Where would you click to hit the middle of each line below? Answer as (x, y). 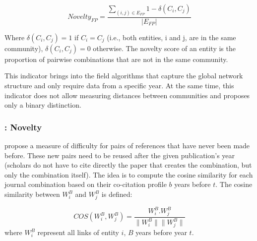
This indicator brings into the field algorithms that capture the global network (124, 76)
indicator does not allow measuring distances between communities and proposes (127, 95)
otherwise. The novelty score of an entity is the (164, 48)
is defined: (117, 194)
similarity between (32, 194)
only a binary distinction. (43, 105)
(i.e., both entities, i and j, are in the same (171, 37)
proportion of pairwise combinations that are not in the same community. (116, 59)
